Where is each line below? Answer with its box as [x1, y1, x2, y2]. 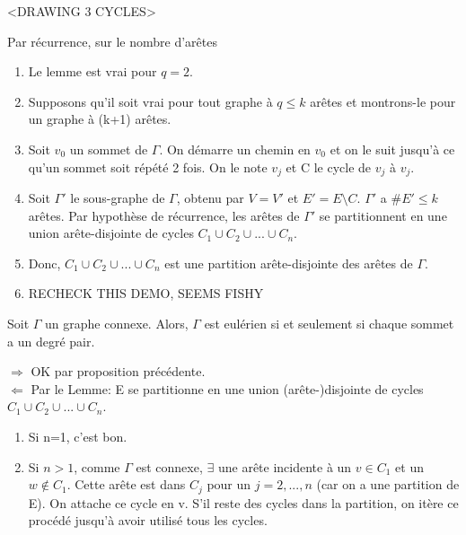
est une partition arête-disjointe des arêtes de [164, 253, 413, 272]
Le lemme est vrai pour [28, 62, 157, 81]
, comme [74, 457, 120, 476]
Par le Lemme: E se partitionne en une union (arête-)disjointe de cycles [31, 379, 424, 398]
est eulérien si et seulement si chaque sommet [204, 313, 454, 332]
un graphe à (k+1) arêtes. [28, 110, 171, 128]
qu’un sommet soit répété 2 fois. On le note [28, 157, 268, 176]
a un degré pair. [7, 331, 95, 350]
